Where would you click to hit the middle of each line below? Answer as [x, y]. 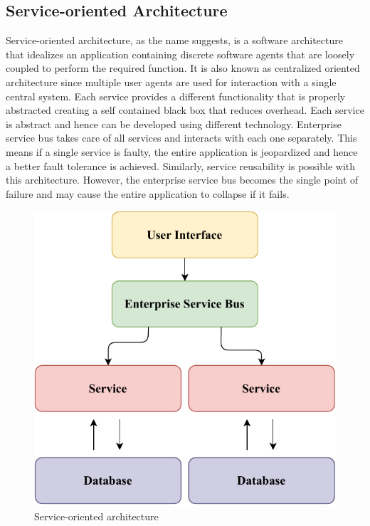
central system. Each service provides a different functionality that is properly [176, 96]
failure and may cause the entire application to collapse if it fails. [148, 193]
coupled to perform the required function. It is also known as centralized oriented [183, 68]
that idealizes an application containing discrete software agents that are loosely [180, 54]
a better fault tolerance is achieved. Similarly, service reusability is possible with [181, 165]
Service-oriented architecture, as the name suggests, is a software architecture [174, 40]
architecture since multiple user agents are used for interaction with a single [171, 81]
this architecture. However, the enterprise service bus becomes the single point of [182, 180]
